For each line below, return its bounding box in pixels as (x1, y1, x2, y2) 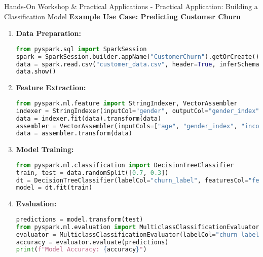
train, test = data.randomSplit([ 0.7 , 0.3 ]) (16, 169, 169, 176)
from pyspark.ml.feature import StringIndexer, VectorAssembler (16, 99, 238, 107)
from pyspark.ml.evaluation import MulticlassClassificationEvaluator (16, 223, 259, 231)
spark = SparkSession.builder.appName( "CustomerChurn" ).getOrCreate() (16, 53, 259, 60)
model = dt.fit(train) (16, 184, 93, 192)
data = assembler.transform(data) (16, 130, 132, 137)
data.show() (16, 68, 56, 76)
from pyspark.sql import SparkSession (16, 45, 147, 53)
